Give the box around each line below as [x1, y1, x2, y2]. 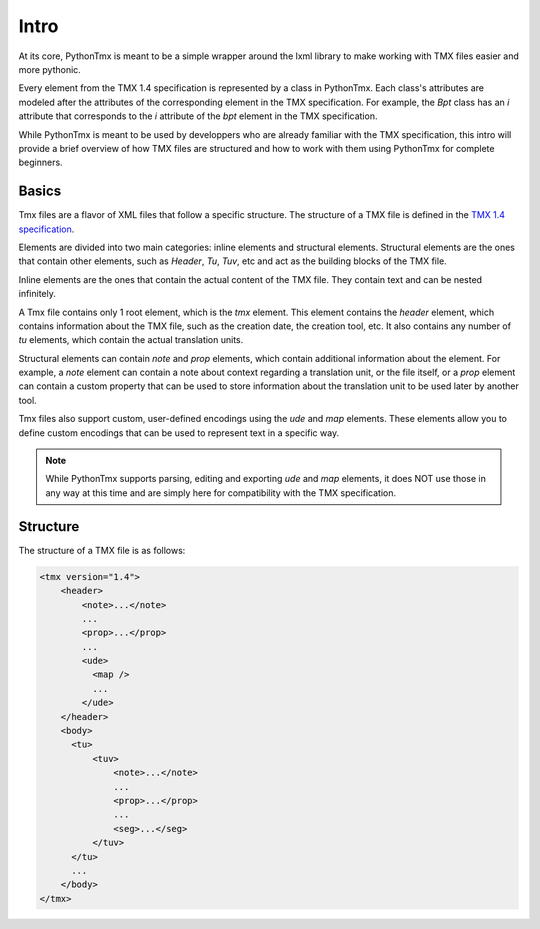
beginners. [18, 156, 64, 169]
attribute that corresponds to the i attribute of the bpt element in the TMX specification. [18, 110, 378, 122]
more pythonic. [18, 63, 82, 75]
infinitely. [18, 288, 57, 300]
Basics [18, 183, 62, 200]
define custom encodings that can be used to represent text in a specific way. [18, 426, 340, 439]
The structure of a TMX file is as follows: [18, 544, 186, 556]
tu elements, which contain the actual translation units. [18, 334, 244, 346]
